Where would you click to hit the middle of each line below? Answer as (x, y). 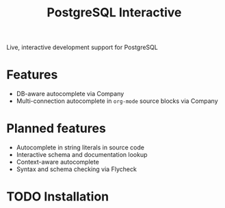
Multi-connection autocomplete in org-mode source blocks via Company (117, 101)
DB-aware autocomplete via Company (70, 94)
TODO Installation (58, 197)
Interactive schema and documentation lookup (82, 155)
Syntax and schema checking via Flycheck (77, 169)
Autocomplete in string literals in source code (80, 147)
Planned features (56, 129)
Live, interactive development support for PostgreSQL (82, 47)
